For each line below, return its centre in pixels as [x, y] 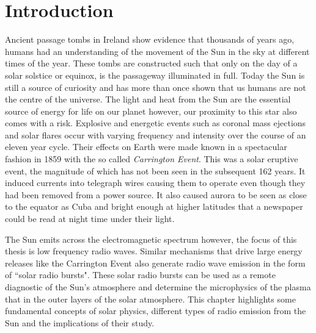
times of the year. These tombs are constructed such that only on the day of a [151, 63]
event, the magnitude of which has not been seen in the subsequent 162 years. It [155, 170]
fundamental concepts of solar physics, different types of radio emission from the [156, 311]
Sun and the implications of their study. [80, 322]
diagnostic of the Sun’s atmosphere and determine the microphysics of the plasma [158, 287]
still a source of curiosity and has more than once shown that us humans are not [156, 87]
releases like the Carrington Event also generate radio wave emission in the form [155, 263]
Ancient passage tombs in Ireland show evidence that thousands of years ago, [150, 39]
